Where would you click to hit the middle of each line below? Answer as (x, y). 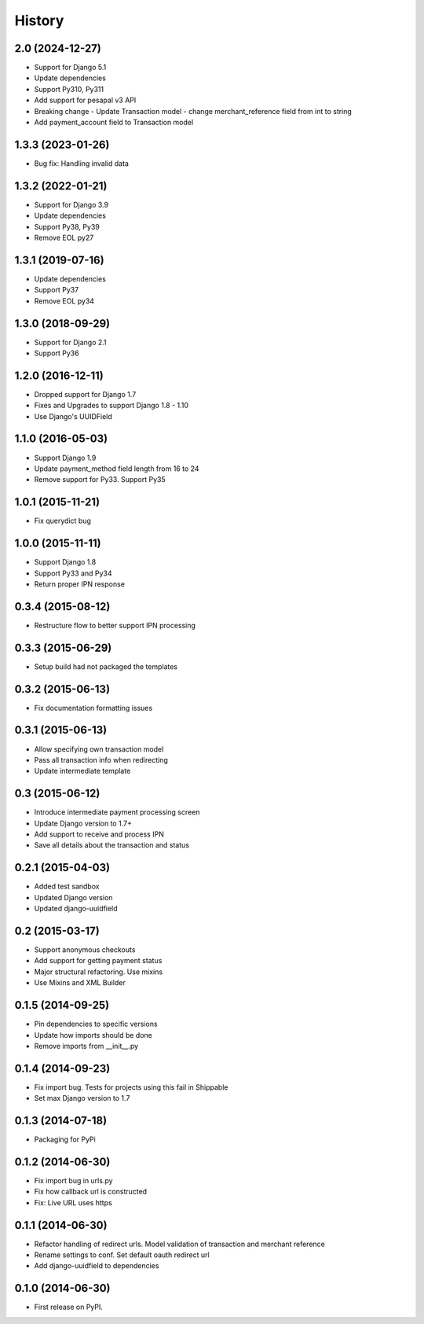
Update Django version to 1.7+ (83, 823)
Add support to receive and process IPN (99, 834)
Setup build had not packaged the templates (106, 666)
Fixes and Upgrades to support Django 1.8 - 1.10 (111, 406)
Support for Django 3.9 (71, 204)
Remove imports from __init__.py (86, 1046)
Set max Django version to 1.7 (82, 1098)
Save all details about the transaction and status (112, 845)
